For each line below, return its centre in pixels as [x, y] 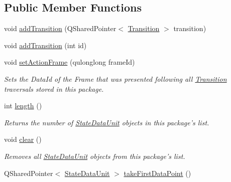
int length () [23, 106]
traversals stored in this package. [54, 88]
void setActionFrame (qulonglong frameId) [70, 62]
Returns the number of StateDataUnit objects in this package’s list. [107, 122]
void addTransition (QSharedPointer [60, 28]
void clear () [23, 139]
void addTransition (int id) [45, 45]
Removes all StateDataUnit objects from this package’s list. [95, 156]
